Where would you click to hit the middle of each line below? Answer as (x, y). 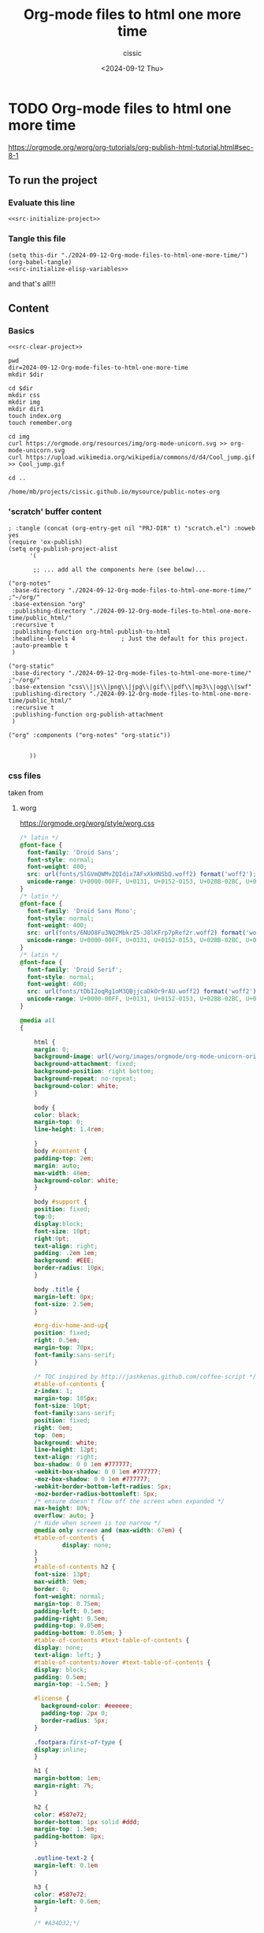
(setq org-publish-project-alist (63, 549)
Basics (21, 330)
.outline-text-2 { (64, 1858)
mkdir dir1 (26, 409)
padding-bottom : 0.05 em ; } (78, 1633)
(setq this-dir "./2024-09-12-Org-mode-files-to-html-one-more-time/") (128, 255)
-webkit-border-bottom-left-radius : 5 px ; (103, 1486)
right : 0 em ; (54, 1428)
